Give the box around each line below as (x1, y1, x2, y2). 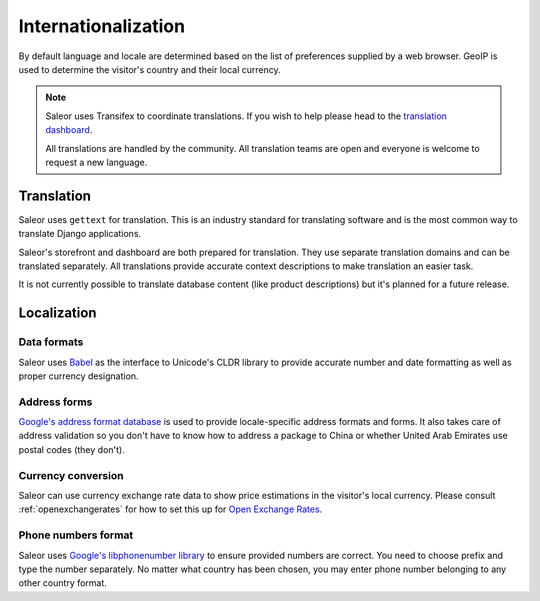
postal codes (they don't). (18, 443, 125, 455)
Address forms (18, 395, 93, 409)
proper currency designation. (18, 370, 139, 382)
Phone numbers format (18, 528, 134, 542)
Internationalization (18, 15, 185, 37)
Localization (18, 305, 97, 322)
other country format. (18, 577, 107, 589)
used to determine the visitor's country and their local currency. (18, 63, 282, 75)
